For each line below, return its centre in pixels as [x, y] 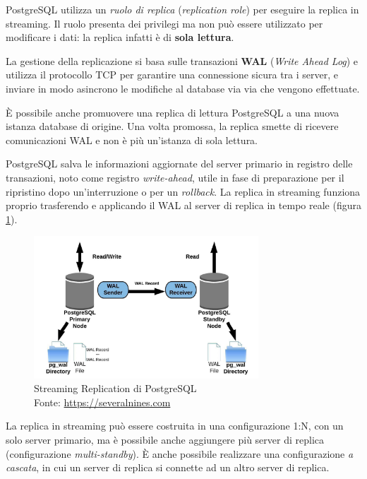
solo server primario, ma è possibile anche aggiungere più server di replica [165, 439]
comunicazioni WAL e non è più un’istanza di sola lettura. [132, 140]
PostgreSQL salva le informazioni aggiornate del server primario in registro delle [179, 164]
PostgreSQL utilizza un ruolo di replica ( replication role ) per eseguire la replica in [182, 9]
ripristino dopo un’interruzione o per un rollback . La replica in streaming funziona [183, 191]
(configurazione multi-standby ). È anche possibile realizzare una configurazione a [180, 453]
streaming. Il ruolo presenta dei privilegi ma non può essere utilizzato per [164, 23]
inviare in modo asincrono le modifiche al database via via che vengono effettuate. [183, 88]
